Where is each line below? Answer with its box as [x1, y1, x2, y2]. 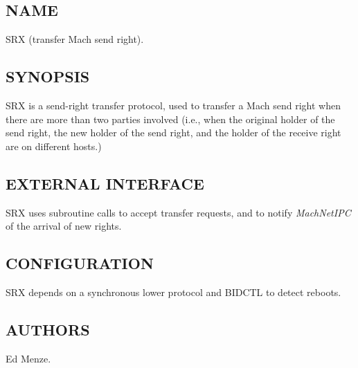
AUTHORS [6, 318, 90, 340]
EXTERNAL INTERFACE [6, 172, 204, 194]
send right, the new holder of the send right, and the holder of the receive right [6, 125, 341, 140]
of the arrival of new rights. [6, 219, 122, 233]
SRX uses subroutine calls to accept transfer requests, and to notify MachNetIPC [6, 205, 351, 219]
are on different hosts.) [6, 138, 102, 153]
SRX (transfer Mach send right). [6, 32, 144, 46]
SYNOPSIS [6, 66, 90, 87]
